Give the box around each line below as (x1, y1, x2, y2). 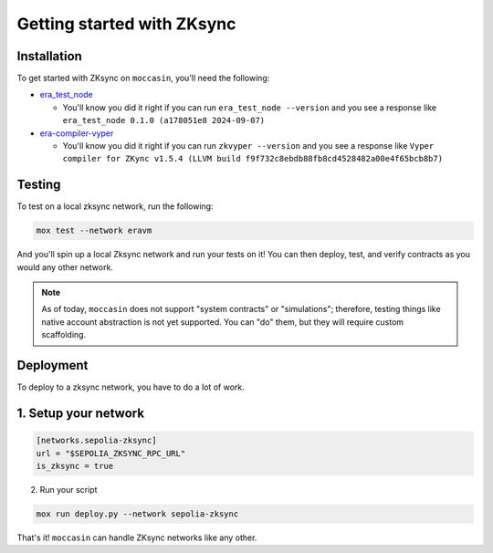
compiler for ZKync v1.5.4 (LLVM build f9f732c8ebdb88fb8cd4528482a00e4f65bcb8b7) (62, 153, 443, 164)
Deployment (16, 358, 89, 373)
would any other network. (16, 261, 114, 273)
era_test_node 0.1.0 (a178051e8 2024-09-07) (62, 115, 266, 126)
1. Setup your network (16, 405, 145, 421)
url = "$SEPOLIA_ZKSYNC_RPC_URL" (36, 448, 186, 458)
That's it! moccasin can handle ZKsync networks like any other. (16, 532, 257, 543)
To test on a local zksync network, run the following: (16, 201, 214, 212)
